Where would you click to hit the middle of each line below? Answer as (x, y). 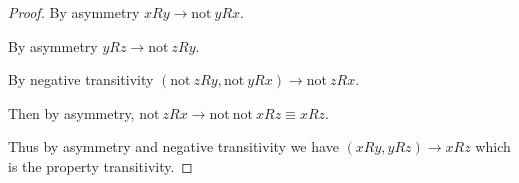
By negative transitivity (81, 79)
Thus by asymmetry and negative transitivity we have (173, 146)
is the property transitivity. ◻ (100, 165)
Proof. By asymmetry (74, 12)
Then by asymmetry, (71, 112)
